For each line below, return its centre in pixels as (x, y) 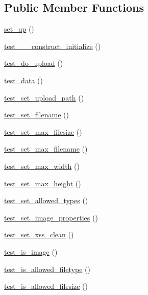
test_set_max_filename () (46, 149)
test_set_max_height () (43, 183)
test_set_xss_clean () (39, 235)
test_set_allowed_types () (46, 200)
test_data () (23, 80)
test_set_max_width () (42, 166)
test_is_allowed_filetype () (47, 269)
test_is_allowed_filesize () (46, 286)
